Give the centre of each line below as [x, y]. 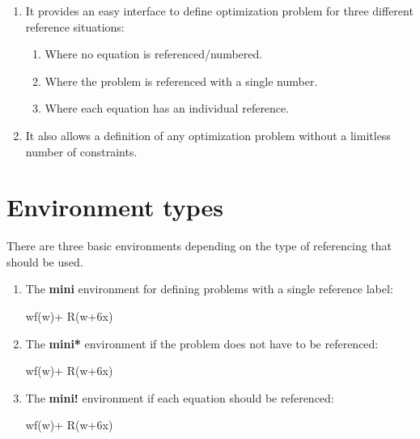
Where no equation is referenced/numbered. [154, 54]
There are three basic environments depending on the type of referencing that [199, 246]
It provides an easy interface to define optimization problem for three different [219, 11]
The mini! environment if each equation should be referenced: [180, 397]
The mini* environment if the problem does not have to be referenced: [202, 343]
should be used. [45, 261]
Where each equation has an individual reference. [167, 108]
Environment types [115, 207]
